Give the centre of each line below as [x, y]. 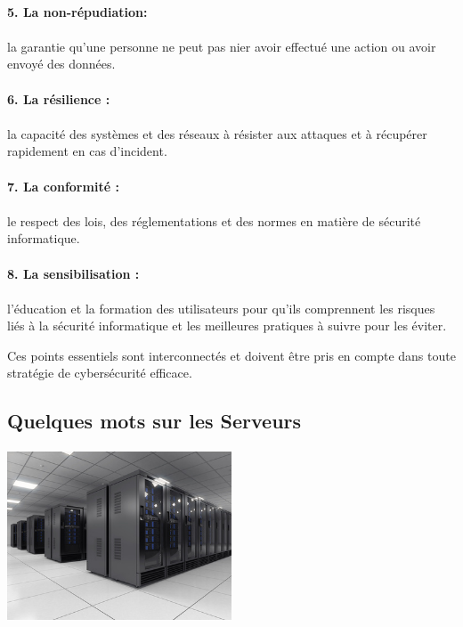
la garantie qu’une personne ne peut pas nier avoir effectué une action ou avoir [222, 46]
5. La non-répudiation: [77, 11]
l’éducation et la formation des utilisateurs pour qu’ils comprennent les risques [221, 308]
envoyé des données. [61, 64]
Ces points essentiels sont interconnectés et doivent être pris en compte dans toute [231, 355]
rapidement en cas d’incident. [87, 151]
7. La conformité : [63, 186]
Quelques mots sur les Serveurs [154, 421]
